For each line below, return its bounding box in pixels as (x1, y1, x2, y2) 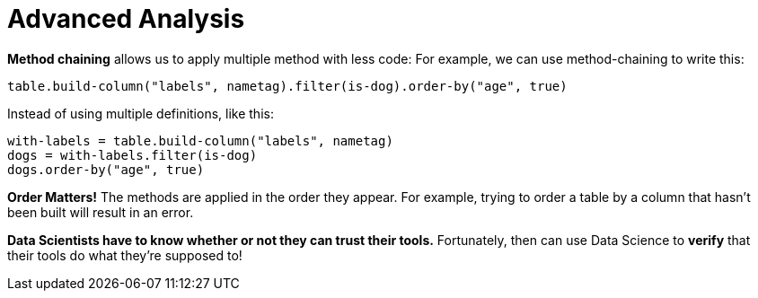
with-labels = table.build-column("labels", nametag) (7, 133, 393, 148)
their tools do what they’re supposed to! (7, 247, 242, 263)
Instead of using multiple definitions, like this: (7, 105, 274, 121)
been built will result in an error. (7, 204, 194, 220)
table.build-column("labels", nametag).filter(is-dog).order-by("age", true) (7, 78, 568, 93)
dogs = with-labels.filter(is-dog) (7, 147, 258, 162)
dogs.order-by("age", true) (7, 162, 205, 177)
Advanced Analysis (7, 4, 245, 34)
